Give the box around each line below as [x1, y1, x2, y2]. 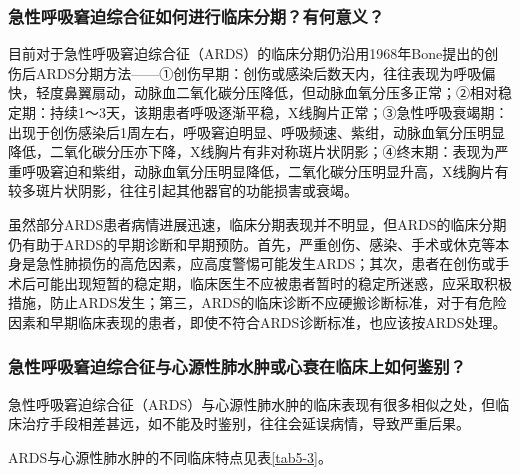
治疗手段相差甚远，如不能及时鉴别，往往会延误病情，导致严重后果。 [21, 413, 470, 434]
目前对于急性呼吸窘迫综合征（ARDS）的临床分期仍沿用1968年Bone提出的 [8, 43, 485, 64]
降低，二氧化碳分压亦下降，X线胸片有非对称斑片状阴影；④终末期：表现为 [8, 141, 495, 162]
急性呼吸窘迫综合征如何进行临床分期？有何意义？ [8, 3, 385, 28]
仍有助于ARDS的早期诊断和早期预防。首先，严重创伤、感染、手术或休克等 [8, 233, 496, 254]
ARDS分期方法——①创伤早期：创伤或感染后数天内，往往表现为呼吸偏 [35, 62, 496, 83]
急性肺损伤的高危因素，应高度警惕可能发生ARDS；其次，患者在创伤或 [35, 253, 496, 274]
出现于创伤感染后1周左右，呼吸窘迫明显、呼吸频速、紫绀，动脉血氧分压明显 [8, 121, 505, 142]
